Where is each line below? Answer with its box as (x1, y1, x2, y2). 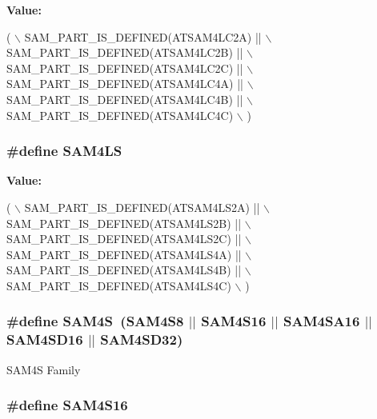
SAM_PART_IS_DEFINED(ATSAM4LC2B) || (6, 44, 243, 61)
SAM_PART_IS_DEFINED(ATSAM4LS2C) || (6, 230, 242, 247)
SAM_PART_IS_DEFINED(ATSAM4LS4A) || (6, 245, 242, 262)
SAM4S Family (6, 361, 81, 377)
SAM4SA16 (283, 311, 360, 331)
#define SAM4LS (6, 141, 122, 161)
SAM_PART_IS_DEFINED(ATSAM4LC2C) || (6, 59, 243, 76)
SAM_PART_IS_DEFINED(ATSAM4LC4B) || (6, 90, 243, 107)
